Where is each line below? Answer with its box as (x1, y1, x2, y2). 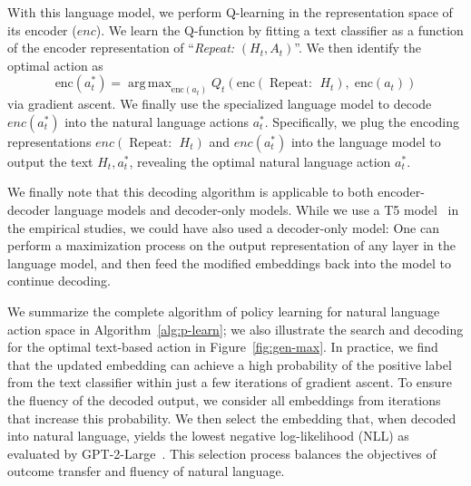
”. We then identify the (294, 38, 421, 57)
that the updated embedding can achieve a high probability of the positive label (7, 355, 452, 374)
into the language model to (290, 131, 441, 151)
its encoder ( (7, 20, 77, 39)
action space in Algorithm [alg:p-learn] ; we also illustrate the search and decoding (7, 319, 464, 338)
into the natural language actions (64, 112, 249, 131)
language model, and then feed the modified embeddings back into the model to (7, 253, 451, 272)
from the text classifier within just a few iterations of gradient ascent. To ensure (7, 373, 452, 392)
